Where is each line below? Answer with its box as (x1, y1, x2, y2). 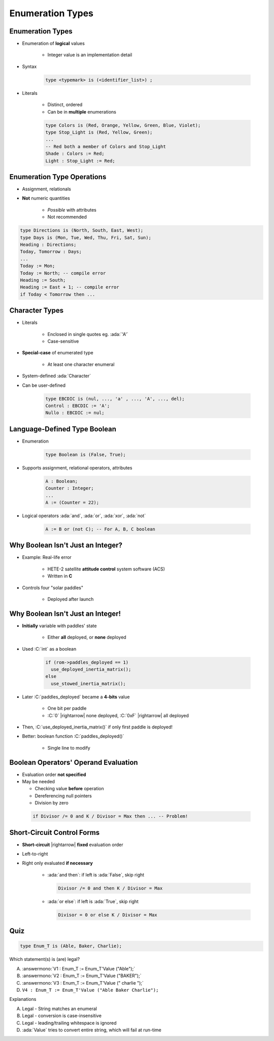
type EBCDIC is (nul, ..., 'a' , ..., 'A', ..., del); (45, 396, 185, 401)
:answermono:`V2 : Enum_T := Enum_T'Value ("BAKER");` (22, 972, 142, 979)
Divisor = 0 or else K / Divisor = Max (58, 912, 157, 918)
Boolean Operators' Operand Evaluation (9, 758, 138, 766)
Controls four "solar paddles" (22, 584, 84, 591)
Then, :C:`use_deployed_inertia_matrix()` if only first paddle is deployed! (22, 724, 173, 730)
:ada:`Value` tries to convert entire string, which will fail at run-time (22, 1027, 162, 1033)
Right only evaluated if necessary (22, 860, 93, 866)
